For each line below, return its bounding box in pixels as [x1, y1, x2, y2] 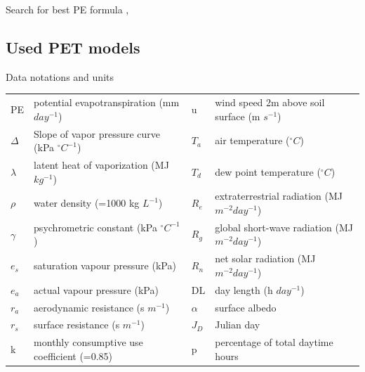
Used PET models [6, 36, 140, 58]
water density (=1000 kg [34, 195, 140, 210]
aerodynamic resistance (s [34, 300, 145, 314]
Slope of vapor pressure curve [34, 126, 161, 141]
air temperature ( [215, 133, 290, 148]
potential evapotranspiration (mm [34, 95, 180, 110]
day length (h [215, 282, 273, 297]
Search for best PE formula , [6, 2, 129, 16]
